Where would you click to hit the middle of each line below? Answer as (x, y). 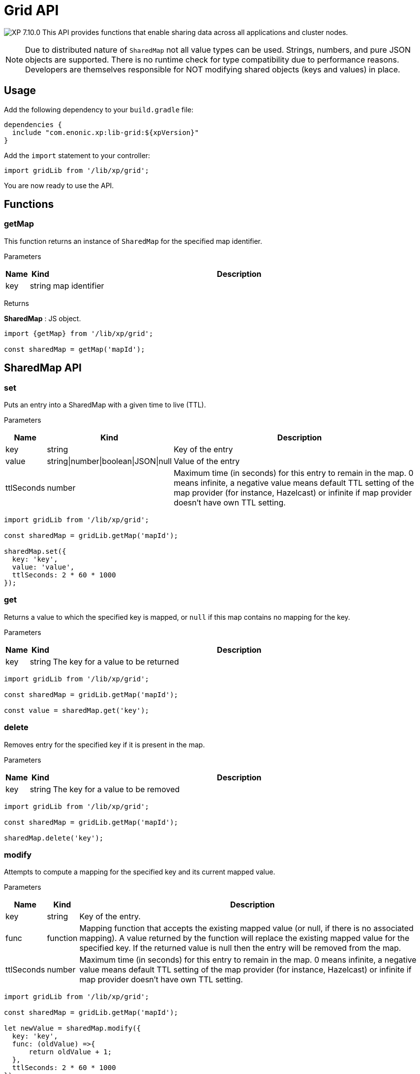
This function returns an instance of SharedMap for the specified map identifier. (133, 241)
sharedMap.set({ (35, 552)
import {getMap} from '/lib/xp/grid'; (79, 333)
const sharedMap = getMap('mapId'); (75, 349)
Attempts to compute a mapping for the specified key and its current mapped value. (140, 872)
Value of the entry (207, 461)
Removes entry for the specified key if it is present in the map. (105, 744)
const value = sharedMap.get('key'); (77, 710)
